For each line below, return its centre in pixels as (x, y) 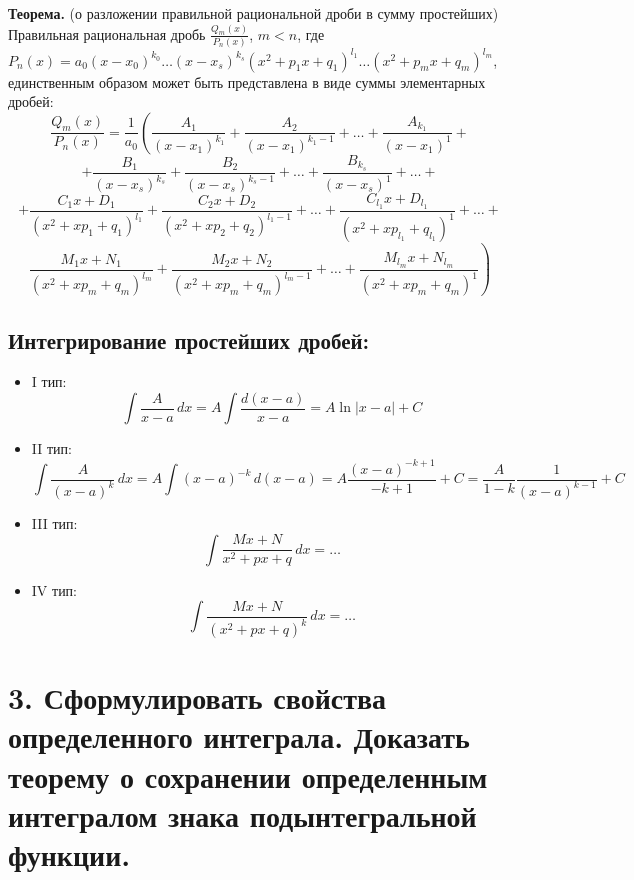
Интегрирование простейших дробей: (189, 339)
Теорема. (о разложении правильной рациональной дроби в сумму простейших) (253, 13)
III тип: (54, 522)
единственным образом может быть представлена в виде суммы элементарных (247, 81)
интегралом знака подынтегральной (242, 814)
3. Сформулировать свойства (197, 697)
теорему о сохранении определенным (248, 775)
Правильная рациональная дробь (107, 33)
